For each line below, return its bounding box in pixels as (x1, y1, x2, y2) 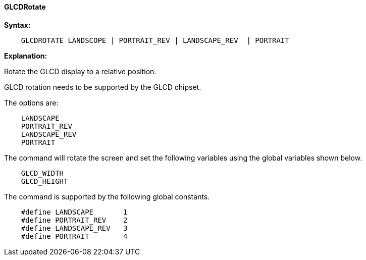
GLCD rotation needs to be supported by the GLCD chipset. (4, 82, 201, 91)
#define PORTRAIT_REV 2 (21, 216, 128, 224)
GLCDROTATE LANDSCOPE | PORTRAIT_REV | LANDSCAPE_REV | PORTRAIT (21, 36, 289, 44)
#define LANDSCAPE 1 (21, 207, 128, 216)
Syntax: (4, 20, 31, 29)
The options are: (4, 98, 59, 107)
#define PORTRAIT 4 (21, 232, 128, 240)
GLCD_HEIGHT (21, 177, 68, 185)
